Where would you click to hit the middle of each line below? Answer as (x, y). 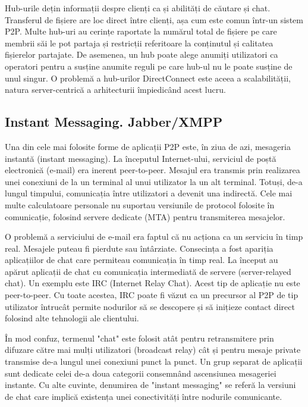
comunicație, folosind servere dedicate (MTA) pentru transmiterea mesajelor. (145, 216)
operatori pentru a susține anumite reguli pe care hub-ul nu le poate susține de (149, 66)
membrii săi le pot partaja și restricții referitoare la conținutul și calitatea (139, 43)
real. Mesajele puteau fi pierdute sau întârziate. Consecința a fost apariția (139, 248)
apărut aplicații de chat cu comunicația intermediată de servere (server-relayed (148, 271)
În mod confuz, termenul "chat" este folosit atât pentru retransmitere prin (139, 338)
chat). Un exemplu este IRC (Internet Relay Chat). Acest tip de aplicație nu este (153, 283)
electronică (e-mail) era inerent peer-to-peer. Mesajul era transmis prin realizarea (153, 170)
